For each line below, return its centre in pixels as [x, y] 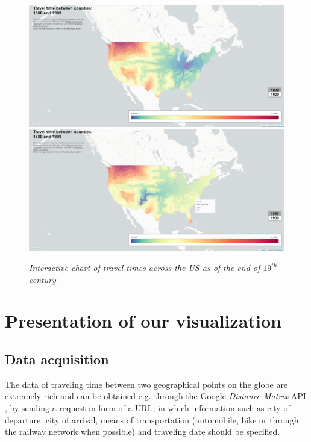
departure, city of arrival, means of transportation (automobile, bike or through [152, 419]
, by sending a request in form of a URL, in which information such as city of [148, 408]
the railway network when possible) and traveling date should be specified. [143, 431]
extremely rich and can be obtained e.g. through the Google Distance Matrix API [155, 396]
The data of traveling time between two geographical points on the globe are [146, 384]
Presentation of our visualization [143, 321]
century [42, 279]
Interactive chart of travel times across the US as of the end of [145, 268]
